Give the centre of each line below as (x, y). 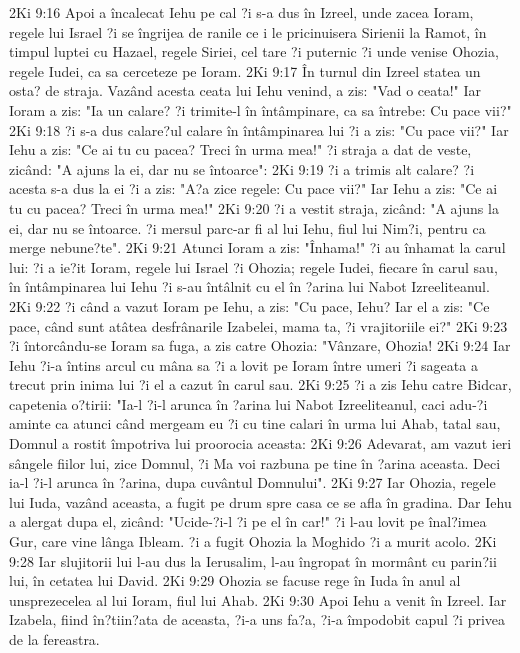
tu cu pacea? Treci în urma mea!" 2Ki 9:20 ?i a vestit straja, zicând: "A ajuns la (254, 207)
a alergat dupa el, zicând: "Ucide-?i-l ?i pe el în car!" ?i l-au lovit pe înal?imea (248, 521)
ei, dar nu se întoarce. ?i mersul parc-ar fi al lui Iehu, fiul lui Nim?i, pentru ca (247, 227)
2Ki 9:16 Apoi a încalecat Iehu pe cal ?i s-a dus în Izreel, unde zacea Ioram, (241, 12)
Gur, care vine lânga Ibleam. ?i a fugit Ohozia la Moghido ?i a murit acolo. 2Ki (253, 541)
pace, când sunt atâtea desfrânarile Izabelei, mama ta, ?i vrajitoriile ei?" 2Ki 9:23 (258, 325)
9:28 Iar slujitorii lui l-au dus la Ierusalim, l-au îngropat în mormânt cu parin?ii (253, 560)
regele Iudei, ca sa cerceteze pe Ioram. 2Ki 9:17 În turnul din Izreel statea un (245, 70)
